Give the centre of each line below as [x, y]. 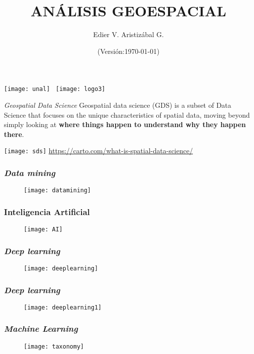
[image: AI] [43, 230]
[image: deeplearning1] [63, 307]
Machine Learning [41, 329]
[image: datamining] [58, 191]
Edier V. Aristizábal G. [128, 34]
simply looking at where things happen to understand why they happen [125, 124]
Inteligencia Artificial [47, 211]
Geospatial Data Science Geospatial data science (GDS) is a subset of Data [118, 105]
